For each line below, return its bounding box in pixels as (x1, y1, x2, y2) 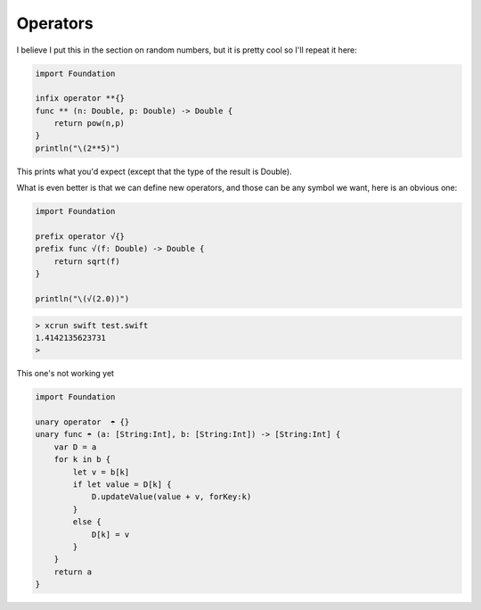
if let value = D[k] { (72, 480, 173, 490)
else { (72, 517, 102, 527)
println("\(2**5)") (35, 143, 120, 153)
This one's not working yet (16, 368, 115, 379)
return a (53, 566, 93, 577)
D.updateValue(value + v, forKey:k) (91, 491, 252, 502)
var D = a (53, 441, 97, 452)
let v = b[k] (72, 466, 130, 477)
